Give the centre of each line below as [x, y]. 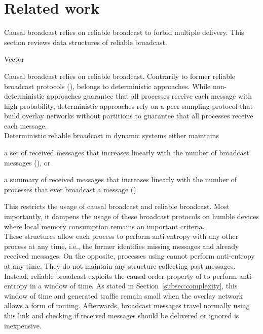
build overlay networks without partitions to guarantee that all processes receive [129, 116]
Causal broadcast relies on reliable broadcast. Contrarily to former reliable [120, 76]
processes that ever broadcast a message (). [71, 189]
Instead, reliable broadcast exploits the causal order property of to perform [121, 276]
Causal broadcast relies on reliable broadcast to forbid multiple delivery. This [124, 32]
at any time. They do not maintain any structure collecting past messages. [120, 266]
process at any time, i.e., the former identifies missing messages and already [122, 246]
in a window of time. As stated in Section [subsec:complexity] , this [134, 286]
